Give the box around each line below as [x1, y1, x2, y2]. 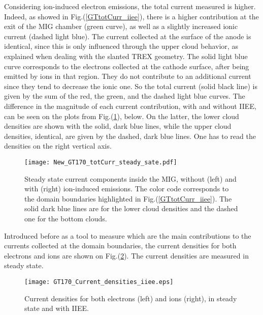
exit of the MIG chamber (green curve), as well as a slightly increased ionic [4, 21, 238, 32]
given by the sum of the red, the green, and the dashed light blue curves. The [4, 91, 245, 101]
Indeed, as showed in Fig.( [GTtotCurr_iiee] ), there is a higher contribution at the [4, 11, 259, 21]
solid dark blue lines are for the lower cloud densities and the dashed [24, 203, 238, 214]
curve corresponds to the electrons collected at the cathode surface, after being [4, 61, 249, 71]
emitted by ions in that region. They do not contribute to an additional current [4, 71, 251, 81]
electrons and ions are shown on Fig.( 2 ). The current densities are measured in [4, 250, 249, 261]
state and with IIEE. [24, 303, 89, 313]
